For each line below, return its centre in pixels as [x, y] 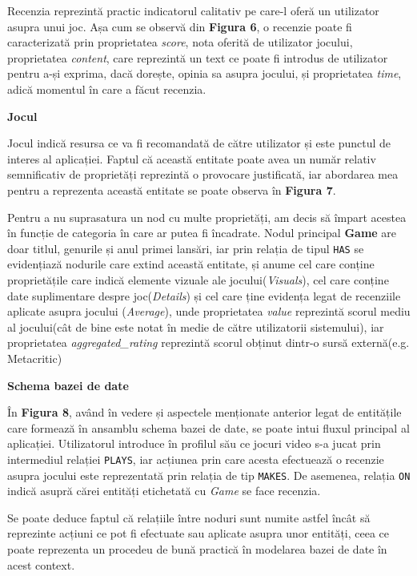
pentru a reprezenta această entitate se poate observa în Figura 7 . [172, 189]
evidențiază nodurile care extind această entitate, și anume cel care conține [191, 264]
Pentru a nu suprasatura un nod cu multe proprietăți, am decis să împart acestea [207, 217]
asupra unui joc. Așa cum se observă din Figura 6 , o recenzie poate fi [180, 26]
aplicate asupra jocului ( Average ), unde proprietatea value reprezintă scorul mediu [209, 311]
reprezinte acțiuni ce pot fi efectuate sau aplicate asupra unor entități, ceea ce [198, 533]
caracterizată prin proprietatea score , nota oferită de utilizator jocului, [180, 42]
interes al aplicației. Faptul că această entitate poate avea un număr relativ [192, 158]
